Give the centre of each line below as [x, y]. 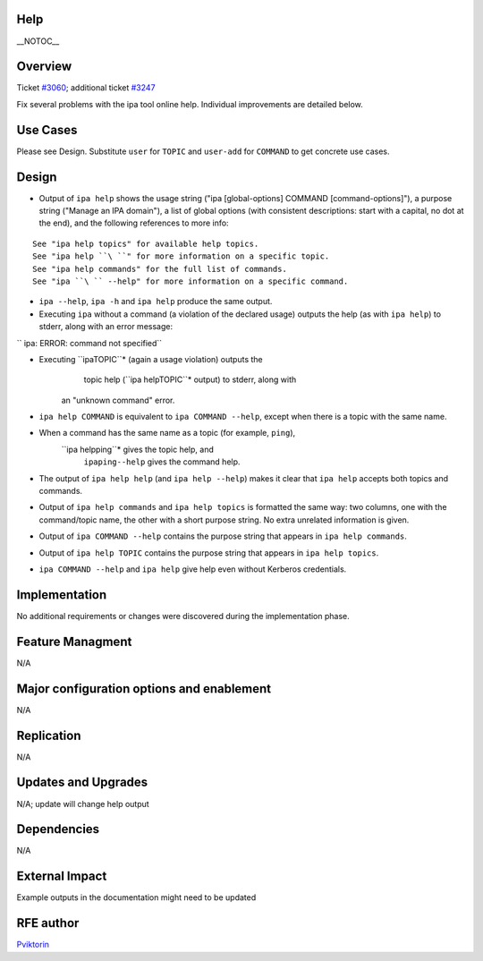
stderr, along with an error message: [106, 327]
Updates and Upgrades [82, 782]
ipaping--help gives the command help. [162, 462]
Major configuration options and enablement [144, 689]
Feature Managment [74, 641]
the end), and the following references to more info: [134, 223]
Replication [49, 735]
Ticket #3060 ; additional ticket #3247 [86, 88]
